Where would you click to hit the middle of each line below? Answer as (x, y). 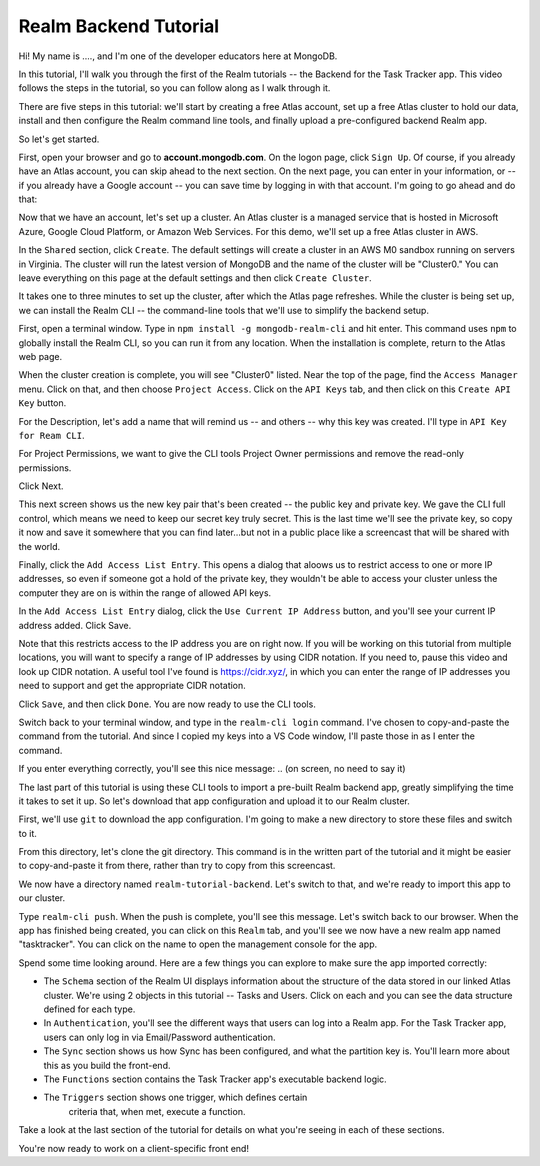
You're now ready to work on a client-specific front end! (134, 1148)
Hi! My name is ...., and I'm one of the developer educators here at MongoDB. (178, 56)
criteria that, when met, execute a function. (157, 1111)
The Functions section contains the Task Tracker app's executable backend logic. (215, 1079)
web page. (40, 356)
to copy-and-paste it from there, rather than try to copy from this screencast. (177, 866)
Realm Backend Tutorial (119, 26)
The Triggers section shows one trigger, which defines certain (175, 1097)
